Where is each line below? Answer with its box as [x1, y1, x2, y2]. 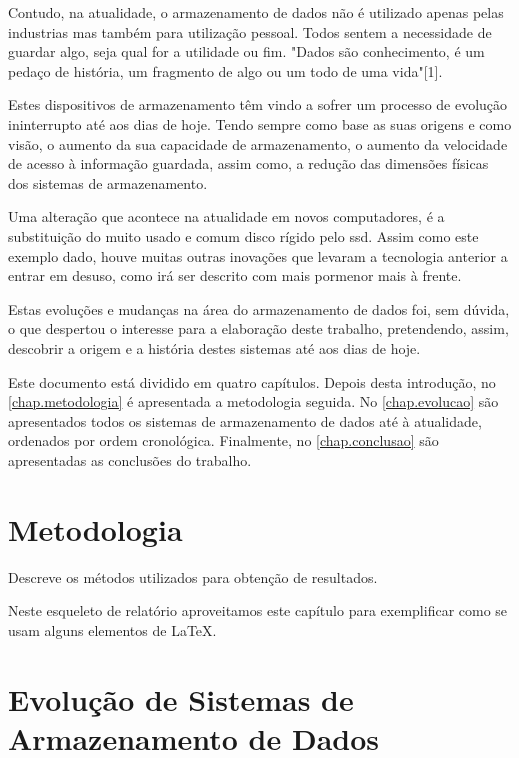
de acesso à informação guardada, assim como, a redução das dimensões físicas [8, 153, 489, 174]
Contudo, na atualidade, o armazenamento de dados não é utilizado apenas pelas [8, 2, 504, 22]
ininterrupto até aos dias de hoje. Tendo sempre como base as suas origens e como [8, 113, 512, 134]
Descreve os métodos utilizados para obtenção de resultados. [8, 566, 378, 587]
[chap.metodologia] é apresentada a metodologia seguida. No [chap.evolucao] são [8, 391, 499, 412]
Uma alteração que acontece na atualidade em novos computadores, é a [8, 206, 445, 227]
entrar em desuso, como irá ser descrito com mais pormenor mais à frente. [8, 265, 462, 286]
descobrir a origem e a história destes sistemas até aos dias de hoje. [8, 337, 421, 358]
